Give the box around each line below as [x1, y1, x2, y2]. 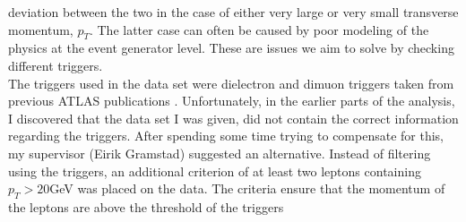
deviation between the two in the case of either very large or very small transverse [8, 3, 459, 21]
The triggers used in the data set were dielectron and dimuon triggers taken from [8, 73, 454, 92]
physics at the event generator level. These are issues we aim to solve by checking [8, 38, 454, 57]
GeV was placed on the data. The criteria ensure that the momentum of [49, 179, 445, 198]
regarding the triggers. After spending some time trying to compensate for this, [8, 126, 444, 145]
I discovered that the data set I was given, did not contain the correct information [8, 108, 459, 127]
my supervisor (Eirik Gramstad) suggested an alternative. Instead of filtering [8, 143, 431, 162]
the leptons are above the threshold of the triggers [8, 197, 284, 216]
